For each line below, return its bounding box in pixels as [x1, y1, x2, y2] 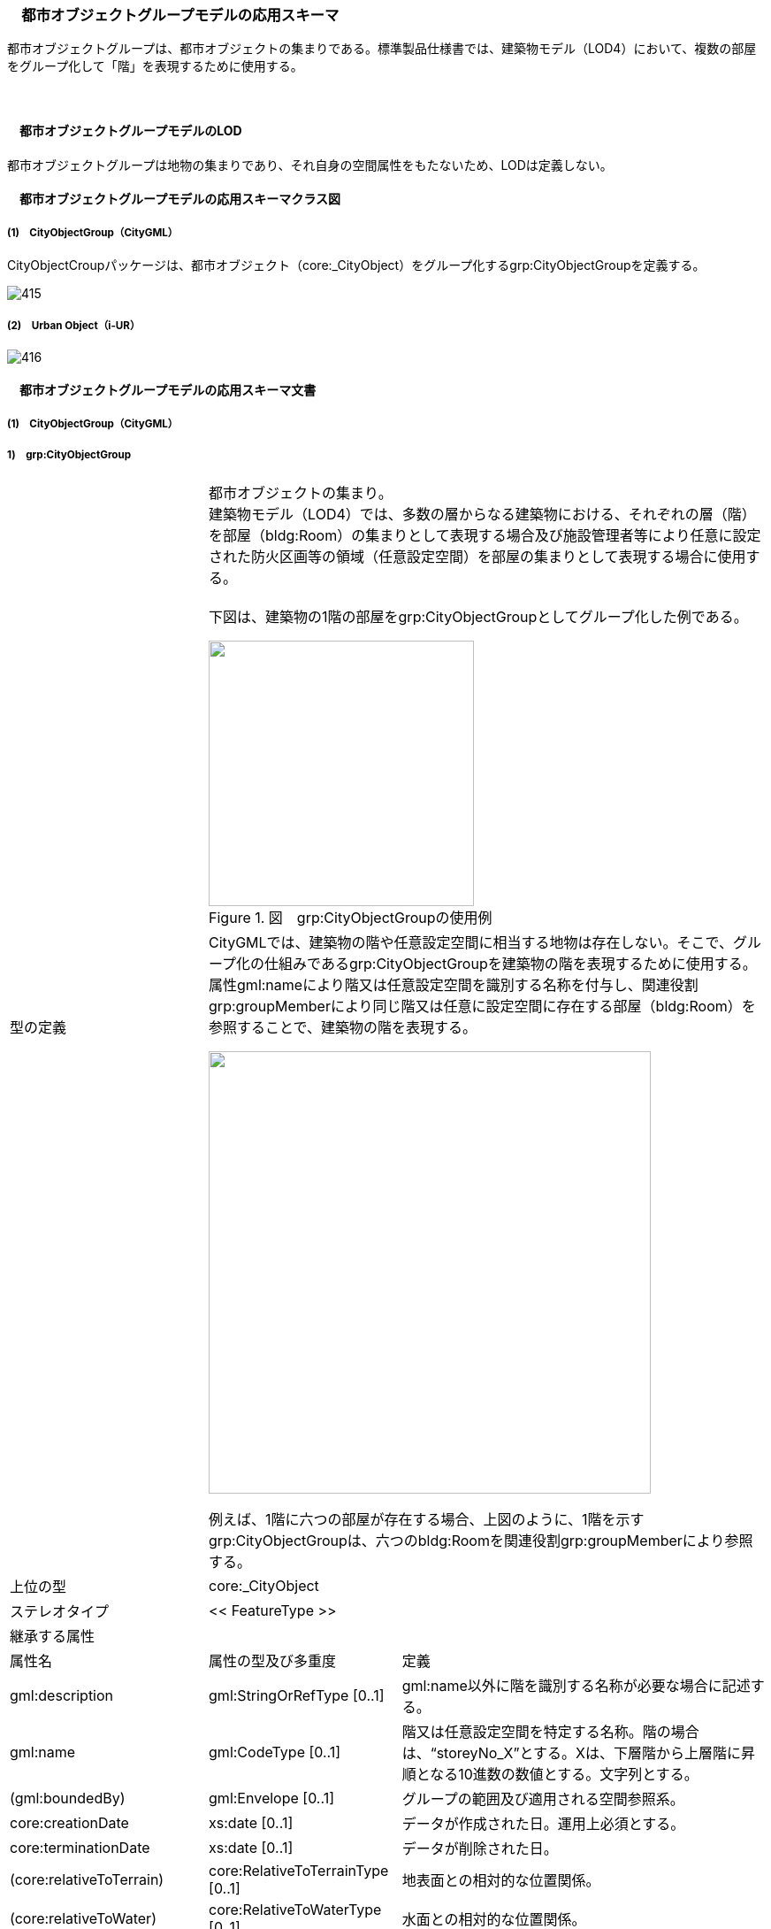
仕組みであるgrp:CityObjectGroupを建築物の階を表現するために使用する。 [264, 954, 757, 972]
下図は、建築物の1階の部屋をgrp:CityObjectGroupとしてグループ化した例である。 [209, 607, 748, 626]
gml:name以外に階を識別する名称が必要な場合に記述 [401, 1676, 751, 1695]
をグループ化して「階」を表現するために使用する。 [7, 58, 303, 74]
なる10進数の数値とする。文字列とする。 [430, 1764, 698, 1783]
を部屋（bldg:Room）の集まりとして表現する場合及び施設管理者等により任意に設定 [209, 526, 761, 544]
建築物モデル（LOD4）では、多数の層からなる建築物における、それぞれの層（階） [209, 504, 756, 523]
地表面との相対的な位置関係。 [401, 1871, 600, 1889]
